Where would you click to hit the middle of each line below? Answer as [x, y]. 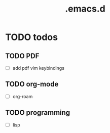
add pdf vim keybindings [39, 68]
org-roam [23, 96]
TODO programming [38, 113]
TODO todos [32, 37]
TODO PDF [22, 56]
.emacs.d [85, 9]
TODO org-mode [32, 84]
